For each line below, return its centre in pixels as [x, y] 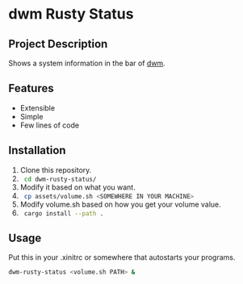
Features [31, 88]
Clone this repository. [56, 169]
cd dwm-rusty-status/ [60, 179]
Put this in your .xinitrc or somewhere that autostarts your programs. [122, 257]
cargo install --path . [64, 213]
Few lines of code [49, 125]
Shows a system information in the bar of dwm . [87, 63]
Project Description [58, 44]
